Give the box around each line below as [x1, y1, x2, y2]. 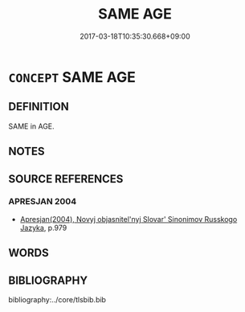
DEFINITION [8, 100, 70, 113]
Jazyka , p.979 [19, 223, 67, 232]
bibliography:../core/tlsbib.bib [8, 295, 107, 305]
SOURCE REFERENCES [8, 172, 124, 186]
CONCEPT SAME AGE [8, 68, 137, 86]
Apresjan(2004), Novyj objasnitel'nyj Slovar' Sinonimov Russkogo [19, 214, 238, 224]
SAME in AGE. [8, 121, 55, 131]
